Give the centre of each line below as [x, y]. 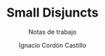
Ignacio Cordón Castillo [52, 45]
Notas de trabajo [52, 32]
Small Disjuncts [52, 13]
